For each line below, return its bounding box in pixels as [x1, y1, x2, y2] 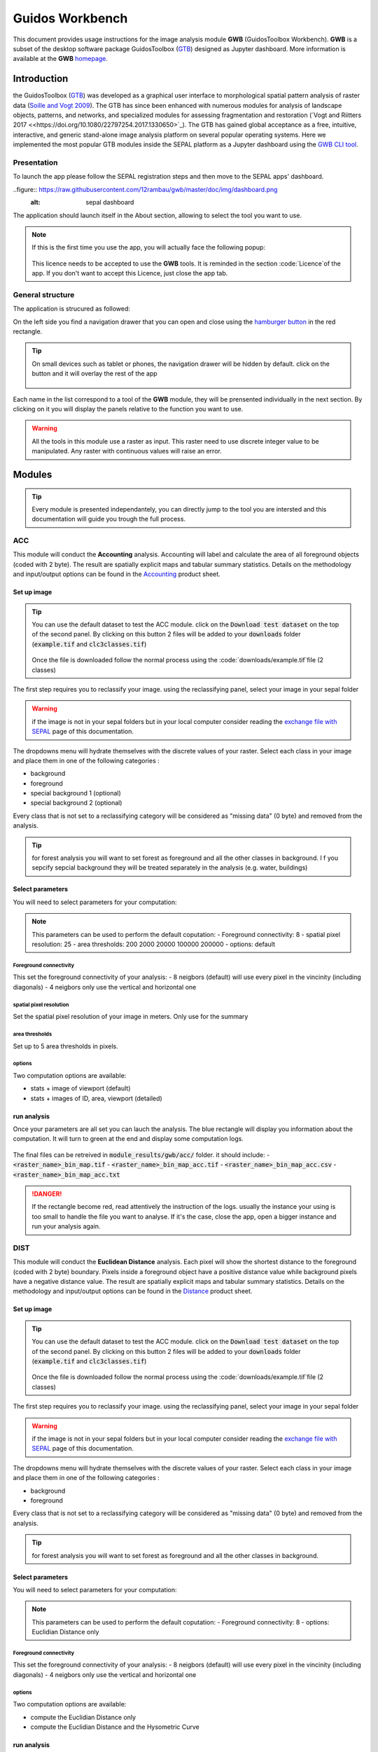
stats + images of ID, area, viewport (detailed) [30, 1094, 162, 1102]
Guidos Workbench [13, 11, 128, 26]
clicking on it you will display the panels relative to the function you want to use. [13, 404, 244, 413]
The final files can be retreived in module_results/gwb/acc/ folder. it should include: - [13, 1150, 270, 1159]
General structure [13, 289, 75, 299]
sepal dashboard [85, 198, 134, 207]
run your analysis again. [31, 1222, 101, 1231]
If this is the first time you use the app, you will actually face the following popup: [31, 243, 266, 252]
